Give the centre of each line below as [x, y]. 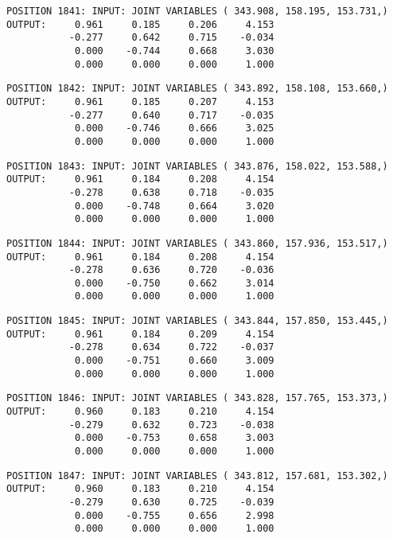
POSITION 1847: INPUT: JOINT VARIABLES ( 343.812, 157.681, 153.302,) [197, 476]
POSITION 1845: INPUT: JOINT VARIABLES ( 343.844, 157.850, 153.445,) [197, 321]
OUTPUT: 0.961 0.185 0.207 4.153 [140, 101]
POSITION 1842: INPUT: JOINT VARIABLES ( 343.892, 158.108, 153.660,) [197, 89]
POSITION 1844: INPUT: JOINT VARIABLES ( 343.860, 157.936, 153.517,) [197, 243]
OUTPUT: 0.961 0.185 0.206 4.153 [140, 24]
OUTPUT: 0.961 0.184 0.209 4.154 [140, 334]
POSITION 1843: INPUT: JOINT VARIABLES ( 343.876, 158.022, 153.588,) [197, 166]
